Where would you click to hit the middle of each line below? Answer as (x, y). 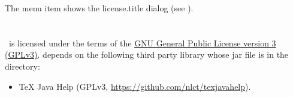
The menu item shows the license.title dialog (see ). (99, 8)
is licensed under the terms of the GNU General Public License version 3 (142, 43)
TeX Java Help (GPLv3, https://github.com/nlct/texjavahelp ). (135, 86)
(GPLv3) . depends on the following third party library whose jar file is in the (147, 54)
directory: (22, 66)
